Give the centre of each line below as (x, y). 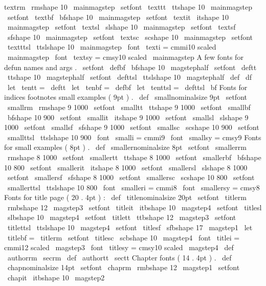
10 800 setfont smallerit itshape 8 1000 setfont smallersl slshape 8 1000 (126, 167)
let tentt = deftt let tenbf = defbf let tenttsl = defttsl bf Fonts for (127, 87)
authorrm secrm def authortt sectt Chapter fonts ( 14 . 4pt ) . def (119, 257)
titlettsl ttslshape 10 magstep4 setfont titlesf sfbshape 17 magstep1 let (130, 227)
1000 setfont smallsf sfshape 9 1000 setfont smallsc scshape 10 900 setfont (132, 127)
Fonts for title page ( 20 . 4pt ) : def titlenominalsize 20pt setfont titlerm (125, 197)
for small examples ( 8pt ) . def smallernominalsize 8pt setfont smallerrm (125, 147)
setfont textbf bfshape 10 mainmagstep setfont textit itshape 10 (118, 17)
